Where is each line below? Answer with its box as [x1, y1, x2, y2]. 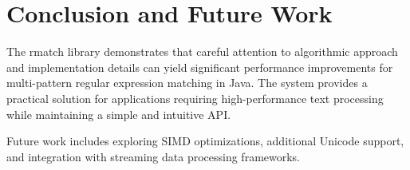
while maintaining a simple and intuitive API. [6, 105, 231, 122]
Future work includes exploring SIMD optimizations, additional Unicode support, [6, 132, 404, 149]
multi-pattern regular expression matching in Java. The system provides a [6, 74, 368, 91]
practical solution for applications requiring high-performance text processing [6, 89, 384, 106]
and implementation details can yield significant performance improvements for [6, 58, 393, 75]
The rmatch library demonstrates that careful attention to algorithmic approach [6, 43, 398, 60]
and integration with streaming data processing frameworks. [6, 148, 301, 164]
